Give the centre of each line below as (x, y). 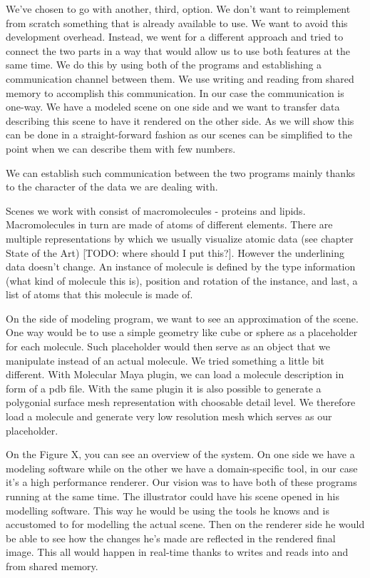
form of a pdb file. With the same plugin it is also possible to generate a (164, 388)
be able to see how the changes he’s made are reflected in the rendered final (171, 538)
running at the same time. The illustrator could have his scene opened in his (173, 496)
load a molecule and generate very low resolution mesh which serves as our (169, 416)
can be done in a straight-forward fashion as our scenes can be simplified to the (179, 135)
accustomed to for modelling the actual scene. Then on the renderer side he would (185, 524)
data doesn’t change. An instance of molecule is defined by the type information (181, 267)
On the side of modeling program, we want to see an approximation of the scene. (182, 318)
